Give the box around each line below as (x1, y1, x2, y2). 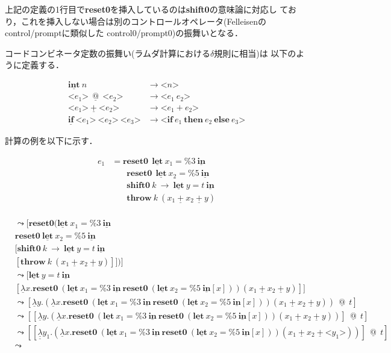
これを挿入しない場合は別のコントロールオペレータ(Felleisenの (21, 14, 267, 27)
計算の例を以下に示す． (5, 134, 98, 147)
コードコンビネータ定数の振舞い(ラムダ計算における (5, 46, 211, 59)
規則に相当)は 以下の (214, 46, 296, 59)
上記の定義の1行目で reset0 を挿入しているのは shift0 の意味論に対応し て (5, 3, 288, 15)
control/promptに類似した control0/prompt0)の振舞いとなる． (5, 27, 243, 39)
